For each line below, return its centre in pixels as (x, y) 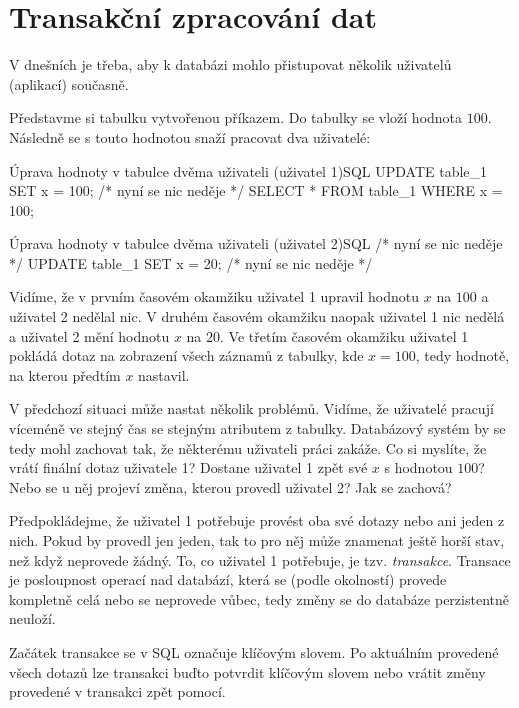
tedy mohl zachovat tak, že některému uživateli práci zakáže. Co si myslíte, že (248, 447)
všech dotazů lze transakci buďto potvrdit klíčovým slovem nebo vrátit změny (247, 671)
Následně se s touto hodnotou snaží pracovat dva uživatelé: (190, 136)
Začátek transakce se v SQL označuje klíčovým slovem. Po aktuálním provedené (254, 651)
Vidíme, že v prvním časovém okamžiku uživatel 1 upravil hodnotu (214, 296)
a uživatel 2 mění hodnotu (89, 335)
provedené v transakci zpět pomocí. (117, 691)
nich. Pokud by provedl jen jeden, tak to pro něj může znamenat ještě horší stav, (257, 540)
